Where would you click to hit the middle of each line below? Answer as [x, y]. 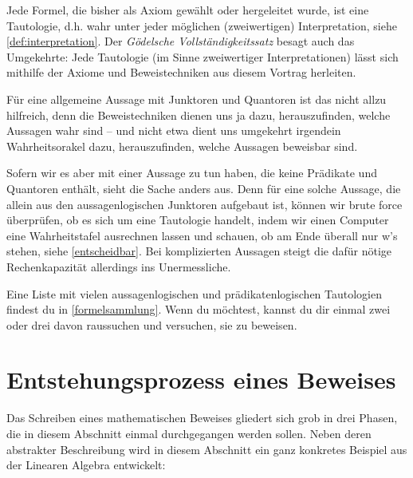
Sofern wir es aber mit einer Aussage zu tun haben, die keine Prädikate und [192, 173]
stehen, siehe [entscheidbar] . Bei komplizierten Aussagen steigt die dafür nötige [199, 251]
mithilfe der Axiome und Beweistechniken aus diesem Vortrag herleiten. [181, 72]
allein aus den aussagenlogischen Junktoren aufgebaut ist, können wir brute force [205, 204]
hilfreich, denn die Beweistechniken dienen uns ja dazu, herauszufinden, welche [199, 115]
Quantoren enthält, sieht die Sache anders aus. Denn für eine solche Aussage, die [204, 188]
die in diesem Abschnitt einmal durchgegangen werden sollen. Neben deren [189, 433]
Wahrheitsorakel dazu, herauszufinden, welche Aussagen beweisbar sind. [182, 146]
